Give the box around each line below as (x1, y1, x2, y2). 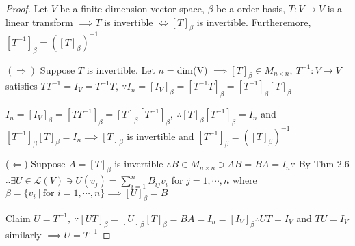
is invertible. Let (86, 62, 155, 77)
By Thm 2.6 (298, 156, 350, 171)
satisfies (5, 79, 38, 93)
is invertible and (127, 128, 194, 143)
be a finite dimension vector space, (60, 1, 205, 15)
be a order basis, (216, 1, 286, 15)
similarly (5, 227, 42, 241)
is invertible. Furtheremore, (196, 14, 311, 29)
